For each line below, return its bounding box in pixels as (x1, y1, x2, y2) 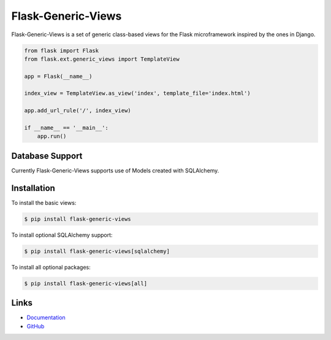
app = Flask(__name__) (24, 72, 93, 80)
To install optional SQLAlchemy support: (11, 231, 113, 239)
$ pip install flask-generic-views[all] (24, 280, 147, 287)
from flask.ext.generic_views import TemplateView (24, 55, 180, 63)
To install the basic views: (11, 199, 77, 206)
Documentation (26, 314, 66, 322)
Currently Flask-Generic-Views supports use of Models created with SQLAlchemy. (11, 166, 219, 174)
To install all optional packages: (11, 263, 91, 271)
